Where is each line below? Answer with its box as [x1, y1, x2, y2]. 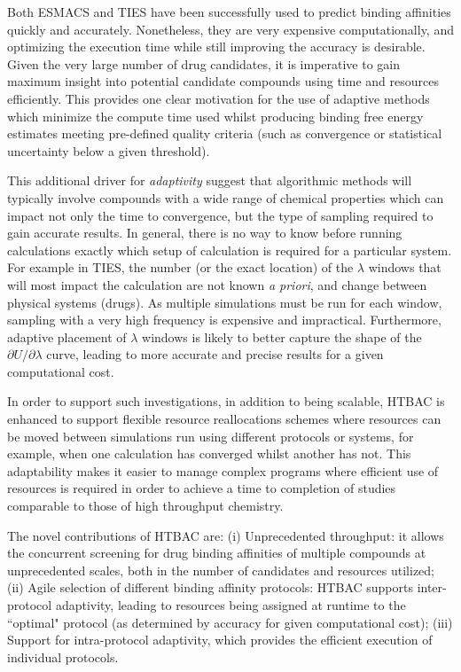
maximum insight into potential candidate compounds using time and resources [7, 72, 439, 90]
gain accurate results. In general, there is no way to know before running [7, 223, 402, 242]
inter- [417, 578, 447, 597]
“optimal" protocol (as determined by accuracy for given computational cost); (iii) [7, 613, 453, 631]
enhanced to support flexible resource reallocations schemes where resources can [7, 410, 441, 428]
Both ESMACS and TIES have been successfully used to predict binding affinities [7, 3, 451, 20]
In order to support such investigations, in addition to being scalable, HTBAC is [7, 392, 445, 410]
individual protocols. [7, 647, 119, 666]
